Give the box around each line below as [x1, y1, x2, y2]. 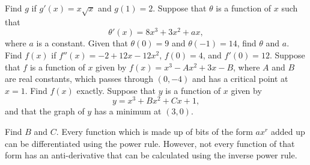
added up [270, 125, 305, 138]
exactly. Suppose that [76, 84, 156, 96]
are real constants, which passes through [5, 72, 154, 85]
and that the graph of [5, 105, 85, 117]
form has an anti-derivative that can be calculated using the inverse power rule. [5, 149, 297, 161]
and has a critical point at [192, 72, 288, 85]
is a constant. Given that [36, 37, 128, 49]
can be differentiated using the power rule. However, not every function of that [5, 137, 295, 149]
